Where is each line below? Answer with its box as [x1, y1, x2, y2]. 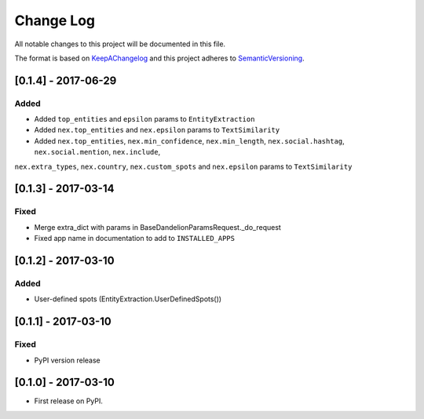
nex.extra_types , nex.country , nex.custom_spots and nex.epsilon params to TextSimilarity [14, 162, 353, 171]
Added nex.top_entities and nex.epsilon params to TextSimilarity [34, 126, 280, 135]
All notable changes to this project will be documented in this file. [14, 39, 226, 49]
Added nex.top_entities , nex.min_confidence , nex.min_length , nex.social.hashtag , [34, 136, 345, 145]
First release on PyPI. [34, 396, 104, 406]
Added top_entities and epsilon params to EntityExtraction [34, 115, 255, 124]
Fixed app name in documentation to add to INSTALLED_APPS [34, 234, 236, 243]
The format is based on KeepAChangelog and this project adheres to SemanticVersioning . [14, 53, 305, 63]
